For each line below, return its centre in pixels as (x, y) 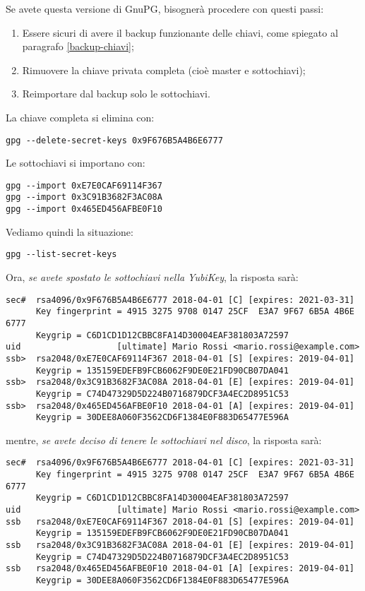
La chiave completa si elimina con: (80, 117)
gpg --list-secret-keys (61, 255)
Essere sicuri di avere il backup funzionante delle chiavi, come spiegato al (180, 32)
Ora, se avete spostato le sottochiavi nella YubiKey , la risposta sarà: (152, 277)
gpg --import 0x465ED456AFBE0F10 (84, 209)
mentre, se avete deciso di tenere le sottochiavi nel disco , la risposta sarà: (164, 440)
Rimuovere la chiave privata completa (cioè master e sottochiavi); (164, 70)
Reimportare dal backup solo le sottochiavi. (116, 94)
